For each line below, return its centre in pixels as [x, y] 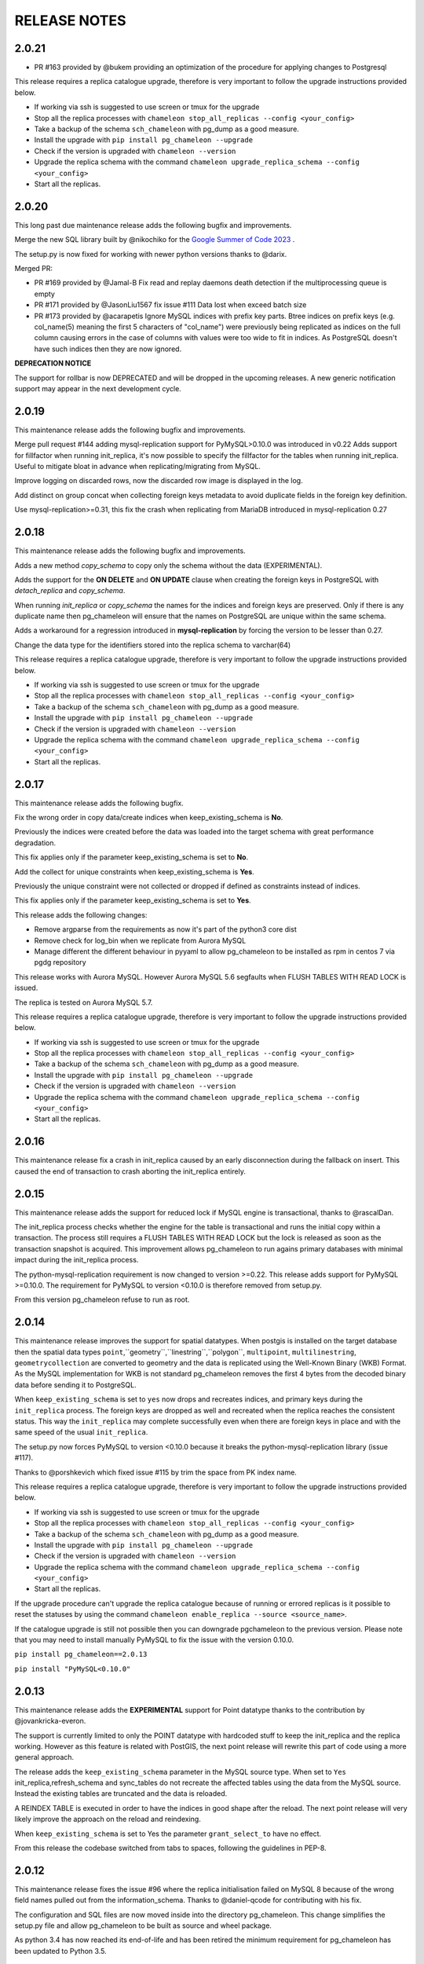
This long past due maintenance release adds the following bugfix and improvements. [153, 225]
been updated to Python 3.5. [60, 1951]
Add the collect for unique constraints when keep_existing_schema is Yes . [134, 871]
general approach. [44, 1757]
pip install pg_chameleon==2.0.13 [81, 1654]
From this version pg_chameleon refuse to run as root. [102, 1299]
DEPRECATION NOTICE [53, 363]
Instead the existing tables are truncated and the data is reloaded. [121, 1794]
